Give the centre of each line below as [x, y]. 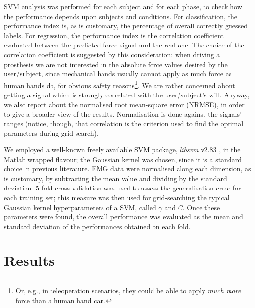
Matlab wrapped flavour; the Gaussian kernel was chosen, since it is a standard [123, 159]
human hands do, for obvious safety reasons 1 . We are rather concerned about [120, 84]
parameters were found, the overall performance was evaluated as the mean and [124, 217]
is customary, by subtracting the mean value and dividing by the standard [115, 178]
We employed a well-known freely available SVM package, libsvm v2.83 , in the [122, 149]
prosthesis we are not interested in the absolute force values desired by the [116, 64]
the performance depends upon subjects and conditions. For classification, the [121, 16]
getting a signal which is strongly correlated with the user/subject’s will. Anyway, [127, 95]
